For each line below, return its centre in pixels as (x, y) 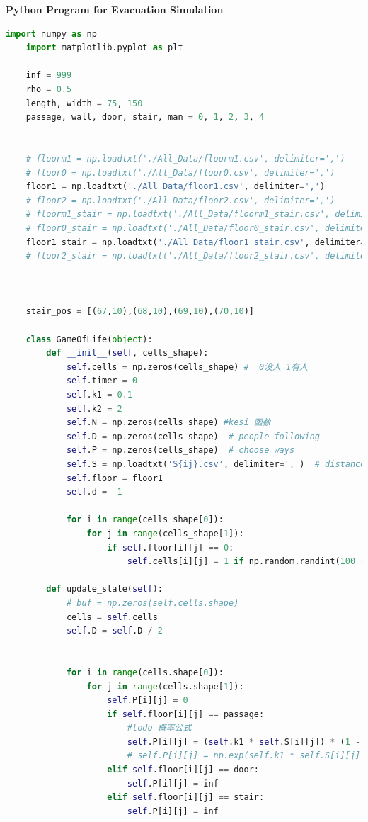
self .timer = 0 (102, 381)
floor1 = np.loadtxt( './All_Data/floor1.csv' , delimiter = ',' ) (176, 187)
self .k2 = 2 (94, 409)
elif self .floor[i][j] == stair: (186, 798)
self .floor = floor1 (114, 478)
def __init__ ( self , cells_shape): (127, 353)
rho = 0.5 (49, 89)
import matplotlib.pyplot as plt (104, 48)
